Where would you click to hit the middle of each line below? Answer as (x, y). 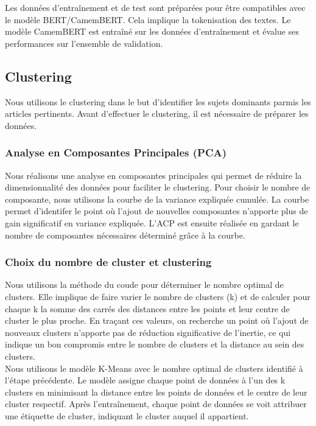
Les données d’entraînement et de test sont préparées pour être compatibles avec (155, 7)
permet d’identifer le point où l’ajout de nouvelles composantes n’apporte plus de (156, 211)
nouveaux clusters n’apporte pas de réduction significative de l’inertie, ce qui (148, 332)
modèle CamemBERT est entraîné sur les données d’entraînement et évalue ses (152, 31)
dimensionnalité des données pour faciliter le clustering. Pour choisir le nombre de (158, 187)
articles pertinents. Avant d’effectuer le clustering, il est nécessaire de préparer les (157, 113)
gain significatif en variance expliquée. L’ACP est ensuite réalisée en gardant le (152, 222)
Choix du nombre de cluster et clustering (108, 262)
